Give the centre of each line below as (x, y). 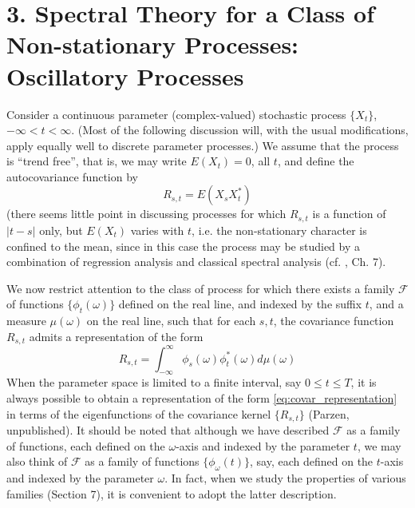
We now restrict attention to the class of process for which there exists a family (201, 288)
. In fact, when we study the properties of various (285, 478)
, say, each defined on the (312, 461)
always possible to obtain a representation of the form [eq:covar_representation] (202, 398)
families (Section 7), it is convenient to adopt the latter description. (172, 493)
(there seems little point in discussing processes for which (146, 214)
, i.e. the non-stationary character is (279, 230)
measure (26, 321)
